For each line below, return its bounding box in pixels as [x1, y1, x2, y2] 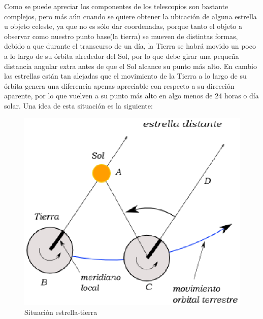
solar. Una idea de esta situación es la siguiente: [4, 100, 153, 111]
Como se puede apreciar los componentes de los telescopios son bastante [4, 1, 228, 11]
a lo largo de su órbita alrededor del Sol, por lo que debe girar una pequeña [4, 50, 239, 61]
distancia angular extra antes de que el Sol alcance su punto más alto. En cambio [4, 60, 257, 71]
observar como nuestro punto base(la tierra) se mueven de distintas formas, [4, 30, 238, 41]
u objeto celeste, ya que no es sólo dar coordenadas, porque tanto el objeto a [4, 21, 243, 31]
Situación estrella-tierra [24, 306, 97, 317]
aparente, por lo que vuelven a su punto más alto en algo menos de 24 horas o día [4, 90, 259, 101]
